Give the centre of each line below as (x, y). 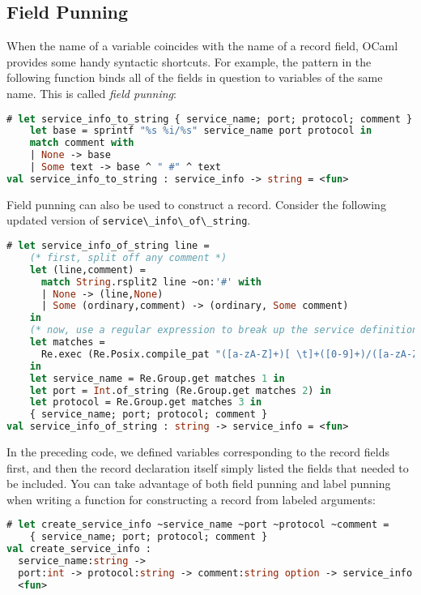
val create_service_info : (79, 549)
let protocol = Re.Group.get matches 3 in (146, 402)
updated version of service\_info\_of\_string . (129, 220)
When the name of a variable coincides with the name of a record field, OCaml (202, 46)
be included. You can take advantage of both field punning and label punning (199, 484)
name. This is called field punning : (91, 93)
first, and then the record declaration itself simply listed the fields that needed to (208, 467)
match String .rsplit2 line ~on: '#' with (151, 282)
